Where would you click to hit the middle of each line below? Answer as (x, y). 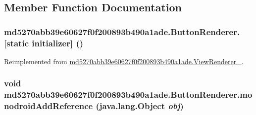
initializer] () (58, 43)
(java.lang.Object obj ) (140, 106)
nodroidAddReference (49, 106)
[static (16, 43)
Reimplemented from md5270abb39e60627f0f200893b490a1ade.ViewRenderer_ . (124, 61)
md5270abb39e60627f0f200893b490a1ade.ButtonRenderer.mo (128, 95)
